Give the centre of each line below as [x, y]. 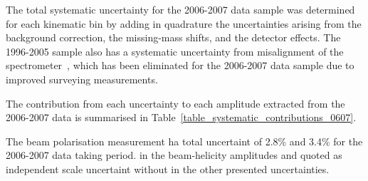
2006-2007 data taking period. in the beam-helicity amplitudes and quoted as [174, 155]
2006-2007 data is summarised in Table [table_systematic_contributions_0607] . [181, 117]
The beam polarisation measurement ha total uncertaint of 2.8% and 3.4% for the [184, 141]
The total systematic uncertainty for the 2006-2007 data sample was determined [180, 9]
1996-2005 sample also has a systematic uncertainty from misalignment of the [175, 51]
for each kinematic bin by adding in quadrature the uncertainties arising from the [184, 23]
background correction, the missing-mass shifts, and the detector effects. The [173, 37]
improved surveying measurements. [82, 79]
